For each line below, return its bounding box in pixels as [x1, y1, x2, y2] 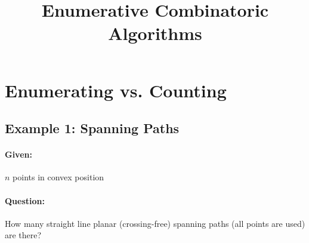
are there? [5, 229, 42, 241]
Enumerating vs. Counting [5, 78, 227, 102]
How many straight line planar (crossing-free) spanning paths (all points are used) [5, 217, 305, 229]
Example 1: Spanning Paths [5, 119, 180, 137]
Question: [5, 194, 45, 207]
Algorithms [108, 21, 202, 45]
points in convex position [13, 171, 104, 183]
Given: [5, 148, 32, 161]
